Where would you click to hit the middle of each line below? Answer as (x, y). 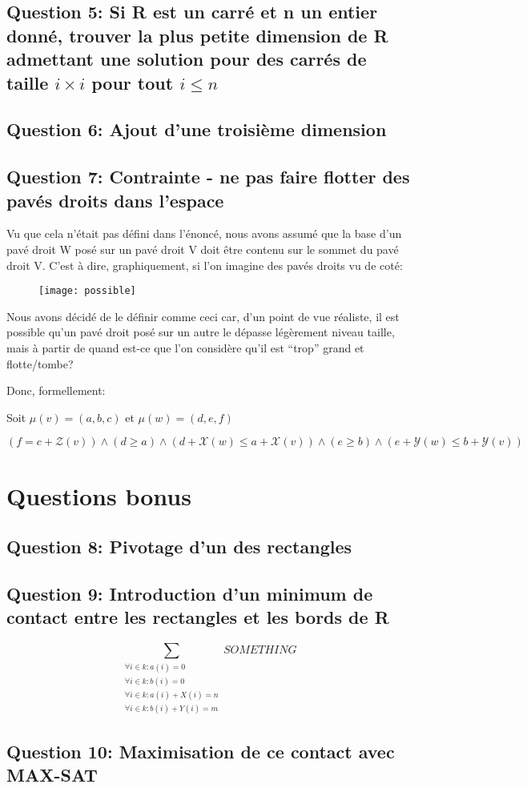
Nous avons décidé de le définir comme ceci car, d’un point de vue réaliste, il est (203, 316)
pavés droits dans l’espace (115, 200)
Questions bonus (99, 495)
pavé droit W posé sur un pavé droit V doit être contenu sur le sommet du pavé (203, 249)
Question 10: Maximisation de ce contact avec (201, 751)
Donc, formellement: (56, 390)
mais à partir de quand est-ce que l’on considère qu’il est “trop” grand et (185, 347)
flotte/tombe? (40, 363)
